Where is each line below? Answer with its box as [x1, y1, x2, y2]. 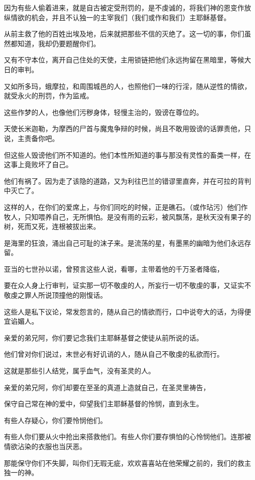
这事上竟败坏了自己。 [4, 159, 73, 169]
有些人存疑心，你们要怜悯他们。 [4, 415, 107, 425]
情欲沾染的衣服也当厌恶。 [4, 441, 86, 451]
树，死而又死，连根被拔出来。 [4, 221, 100, 231]
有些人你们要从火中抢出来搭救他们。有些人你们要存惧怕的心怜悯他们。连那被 [4, 431, 251, 442]
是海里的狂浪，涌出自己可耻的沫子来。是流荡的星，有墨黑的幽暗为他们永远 [4, 237, 244, 248]
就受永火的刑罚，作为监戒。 [4, 90, 93, 101]
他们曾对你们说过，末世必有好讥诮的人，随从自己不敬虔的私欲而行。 [4, 349, 224, 359]
